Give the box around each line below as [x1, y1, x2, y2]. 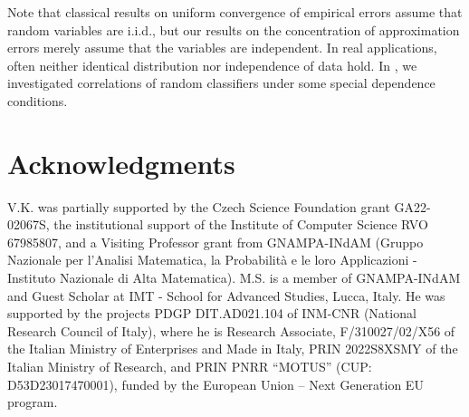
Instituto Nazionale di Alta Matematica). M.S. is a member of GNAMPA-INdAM [7, 268, 461, 287]
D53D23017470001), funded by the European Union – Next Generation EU [7, 374, 424, 393]
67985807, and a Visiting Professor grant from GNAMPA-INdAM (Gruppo [7, 232, 424, 251]
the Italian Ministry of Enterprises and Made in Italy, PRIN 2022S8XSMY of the [7, 339, 458, 358]
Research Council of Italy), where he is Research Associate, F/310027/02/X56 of [7, 321, 455, 340]
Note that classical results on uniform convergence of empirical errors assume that [7, 3, 463, 21]
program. [7, 393, 58, 412]
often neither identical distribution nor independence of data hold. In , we [7, 55, 417, 74]
